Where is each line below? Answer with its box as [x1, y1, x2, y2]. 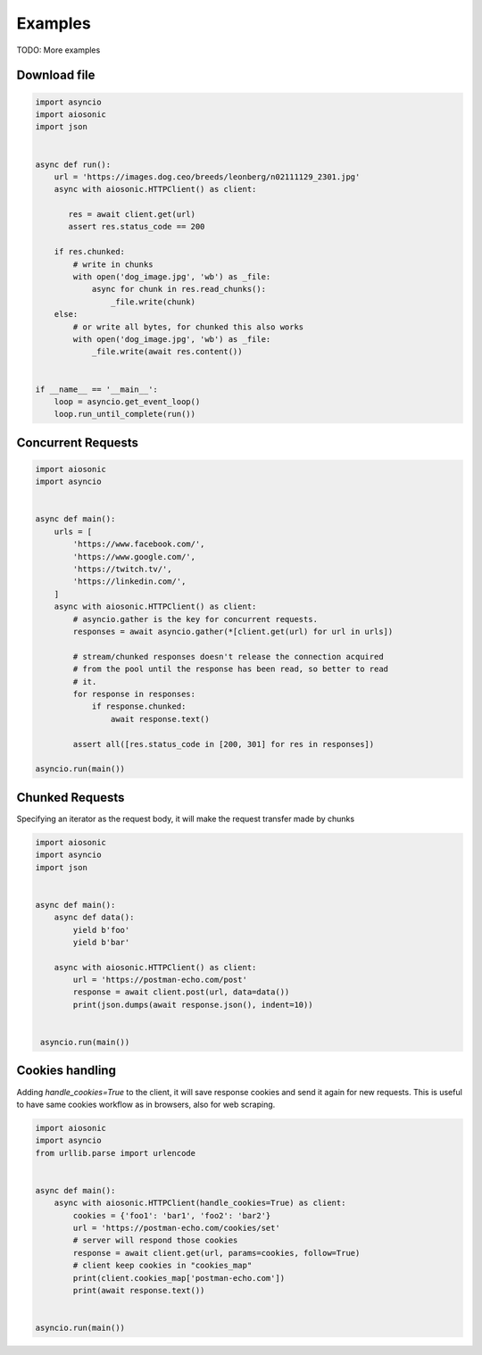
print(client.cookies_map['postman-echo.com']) [72, 1273, 286, 1283]
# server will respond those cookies [72, 1235, 238, 1245]
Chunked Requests [16, 790, 125, 805]
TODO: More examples [16, 45, 101, 55]
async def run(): [35, 159, 112, 170]
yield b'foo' [72, 925, 130, 935]
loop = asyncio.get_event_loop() [54, 396, 201, 406]
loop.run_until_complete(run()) [54, 409, 196, 420]
